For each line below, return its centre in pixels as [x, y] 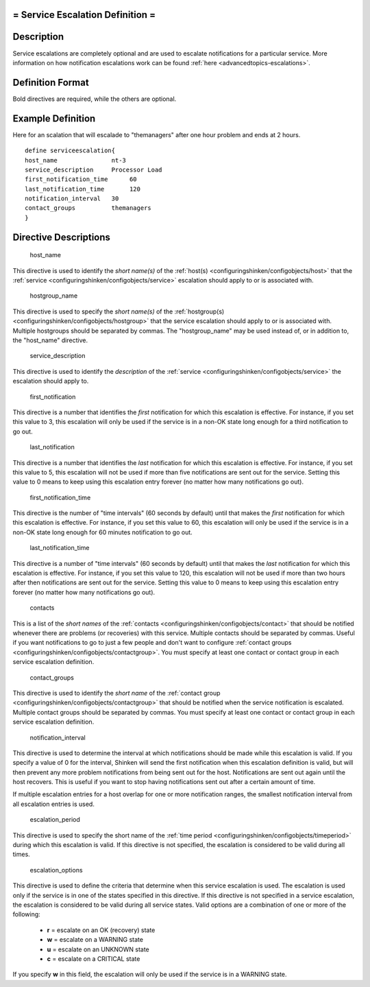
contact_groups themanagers [88, 208]
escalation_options [56, 870]
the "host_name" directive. [50, 340]
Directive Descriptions [62, 237]
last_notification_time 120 [83, 189]
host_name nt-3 [76, 160]
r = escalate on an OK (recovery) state [101, 930]
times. [21, 855]
